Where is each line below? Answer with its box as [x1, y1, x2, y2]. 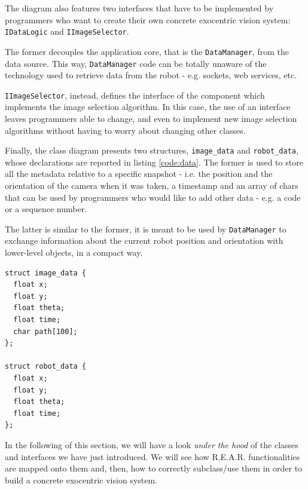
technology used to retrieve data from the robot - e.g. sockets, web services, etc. [5, 69, 297, 81]
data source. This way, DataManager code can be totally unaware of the [5, 57, 267, 69]
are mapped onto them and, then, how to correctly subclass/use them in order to [5, 462, 303, 474]
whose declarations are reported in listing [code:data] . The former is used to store [5, 155, 303, 168]
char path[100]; [13, 327, 78, 336]
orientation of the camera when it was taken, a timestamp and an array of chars [5, 179, 298, 192]
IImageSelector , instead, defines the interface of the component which [5, 88, 265, 101]
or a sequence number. [5, 203, 87, 215]
